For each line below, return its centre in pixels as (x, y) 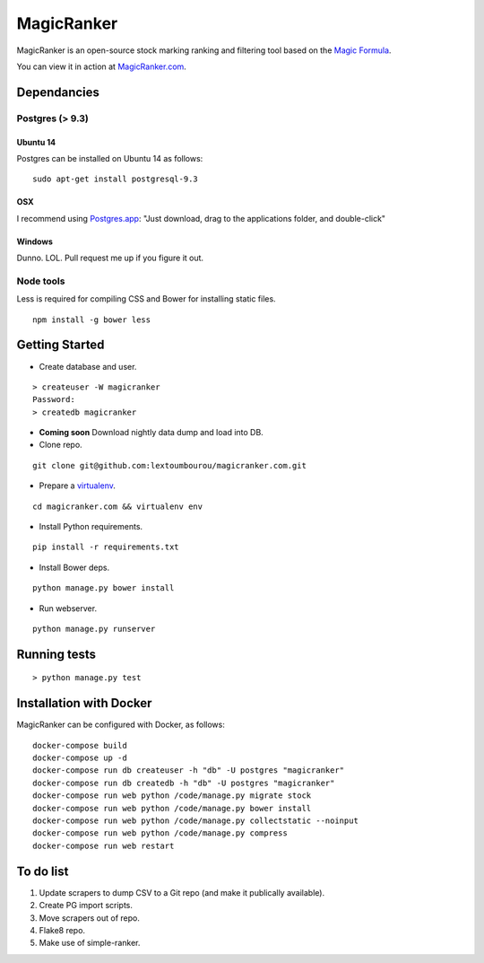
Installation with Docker (84, 703)
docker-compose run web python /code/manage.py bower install (172, 808)
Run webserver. (68, 608)
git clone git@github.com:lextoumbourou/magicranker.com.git (169, 465)
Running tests (56, 654)
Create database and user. (88, 366)
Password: (54, 400)
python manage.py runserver (94, 629)
